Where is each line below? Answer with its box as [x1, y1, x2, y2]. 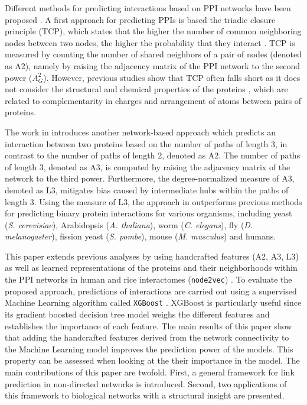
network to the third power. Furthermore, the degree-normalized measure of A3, [5, 172, 295, 184]
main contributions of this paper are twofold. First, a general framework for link [5, 365, 295, 378]
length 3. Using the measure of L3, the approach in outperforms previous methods [5, 195, 302, 208]
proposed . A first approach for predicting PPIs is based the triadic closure [5, 13, 276, 25]
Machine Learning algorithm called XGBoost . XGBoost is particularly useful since [5, 296, 302, 309]
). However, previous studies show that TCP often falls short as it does [43, 71, 301, 83]
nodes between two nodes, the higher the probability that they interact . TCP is [5, 36, 295, 48]
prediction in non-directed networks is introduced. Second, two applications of [5, 377, 287, 390]
